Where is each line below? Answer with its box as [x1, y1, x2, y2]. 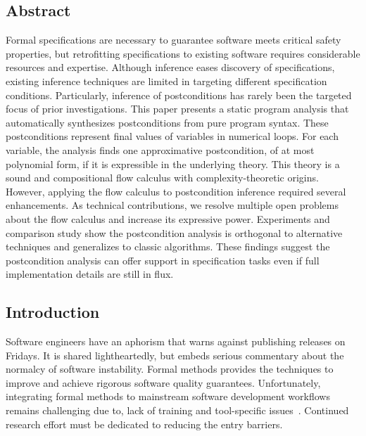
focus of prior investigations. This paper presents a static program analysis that [6, 101, 349, 116]
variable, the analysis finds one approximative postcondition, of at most [6, 142, 315, 157]
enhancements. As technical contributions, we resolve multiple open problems [6, 198, 339, 212]
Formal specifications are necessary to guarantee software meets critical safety [6, 32, 341, 47]
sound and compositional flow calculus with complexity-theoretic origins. [6, 170, 319, 185]
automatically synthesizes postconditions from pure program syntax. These [6, 115, 329, 129]
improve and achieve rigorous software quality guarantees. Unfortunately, [6, 375, 321, 390]
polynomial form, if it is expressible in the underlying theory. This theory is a [6, 156, 340, 171]
